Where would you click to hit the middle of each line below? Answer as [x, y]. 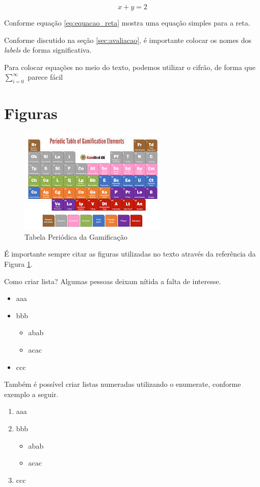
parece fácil [45, 77]
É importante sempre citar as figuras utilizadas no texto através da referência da [130, 254]
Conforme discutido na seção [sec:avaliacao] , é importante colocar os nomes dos [128, 40]
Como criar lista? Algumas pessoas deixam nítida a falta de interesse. [113, 281]
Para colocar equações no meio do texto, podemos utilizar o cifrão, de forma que [130, 67]
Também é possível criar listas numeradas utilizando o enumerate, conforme [123, 384]
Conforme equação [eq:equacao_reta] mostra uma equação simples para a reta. [127, 22]
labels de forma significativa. [48, 50]
